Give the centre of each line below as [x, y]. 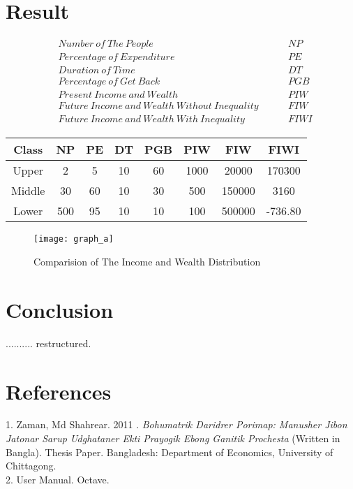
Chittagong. [31, 466]
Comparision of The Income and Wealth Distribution [147, 261]
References [59, 391]
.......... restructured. [48, 343]
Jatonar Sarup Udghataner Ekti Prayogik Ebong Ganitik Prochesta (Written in [173, 438]
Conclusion [60, 309]
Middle [28, 191]
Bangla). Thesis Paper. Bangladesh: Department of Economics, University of [170, 452]
